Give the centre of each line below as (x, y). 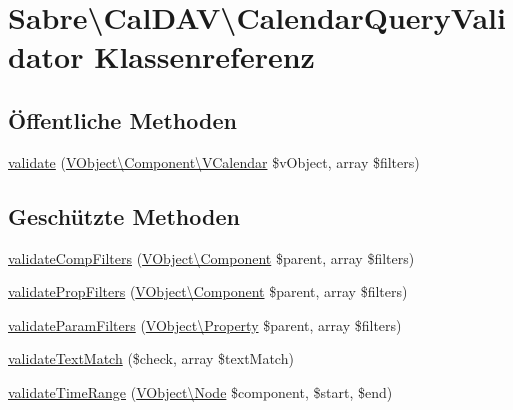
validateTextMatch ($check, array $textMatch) (151, 358)
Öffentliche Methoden (122, 119)
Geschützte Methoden (124, 215)
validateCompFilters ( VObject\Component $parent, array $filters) (211, 257)
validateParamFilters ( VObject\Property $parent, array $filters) (205, 324)
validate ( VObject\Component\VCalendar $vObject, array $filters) (214, 161)
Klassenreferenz (204, 56)
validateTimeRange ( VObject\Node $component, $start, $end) (200, 391)
